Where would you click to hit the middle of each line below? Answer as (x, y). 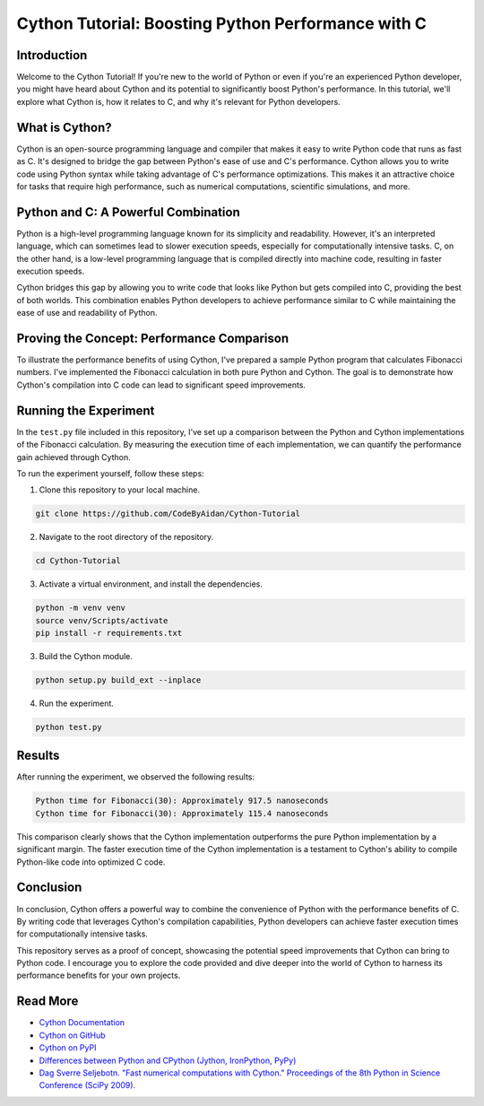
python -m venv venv (80, 608)
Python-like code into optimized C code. (91, 862)
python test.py (69, 727)
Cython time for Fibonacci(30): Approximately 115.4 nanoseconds (182, 813)
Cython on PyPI (68, 1048)
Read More (48, 1001)
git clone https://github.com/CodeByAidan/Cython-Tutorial (168, 514)
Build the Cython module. (86, 657)
